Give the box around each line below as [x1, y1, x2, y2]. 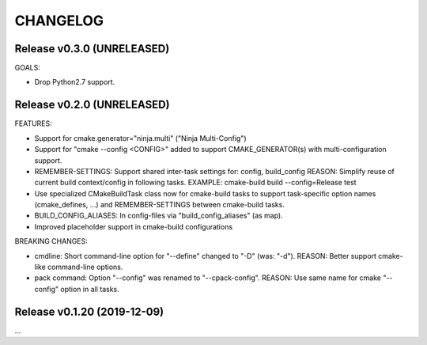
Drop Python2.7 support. [34, 78, 115, 87]
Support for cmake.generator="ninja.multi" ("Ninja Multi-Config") [34, 133, 247, 142]
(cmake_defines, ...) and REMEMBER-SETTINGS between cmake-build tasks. [34, 200, 285, 210]
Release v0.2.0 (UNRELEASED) [14, 98, 170, 112]
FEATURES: [14, 119, 53, 128]
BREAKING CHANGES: [14, 237, 89, 246]
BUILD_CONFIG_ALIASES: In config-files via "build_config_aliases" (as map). [34, 210, 284, 221]
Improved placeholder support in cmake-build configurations [34, 222, 233, 231]
